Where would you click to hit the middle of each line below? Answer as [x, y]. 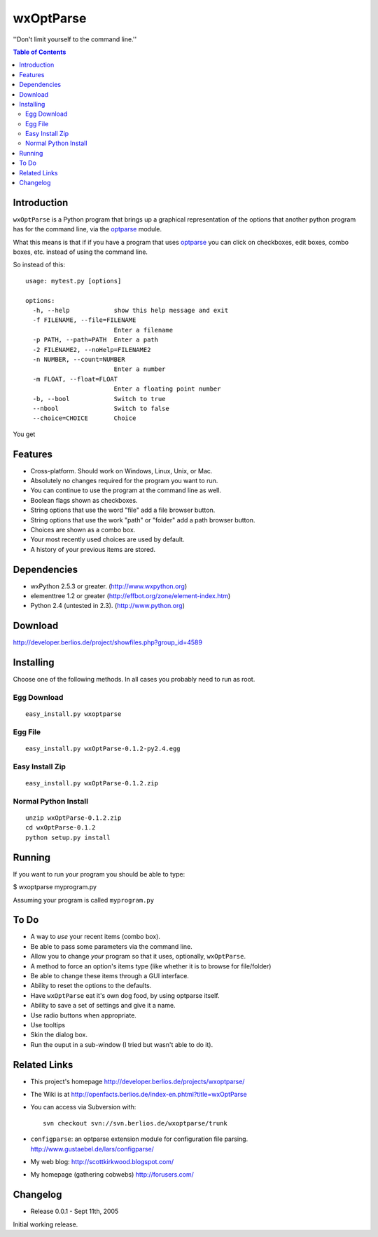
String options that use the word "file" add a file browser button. [123, 510]
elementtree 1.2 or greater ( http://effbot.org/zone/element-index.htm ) [131, 596]
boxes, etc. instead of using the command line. [80, 252]
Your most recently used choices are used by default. [107, 539]
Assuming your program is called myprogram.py [83, 900]
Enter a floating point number [167, 389]
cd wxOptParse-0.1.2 [61, 828]
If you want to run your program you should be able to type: [99, 874]
